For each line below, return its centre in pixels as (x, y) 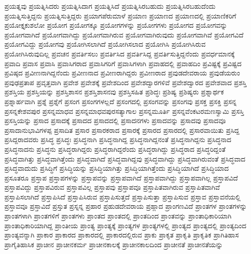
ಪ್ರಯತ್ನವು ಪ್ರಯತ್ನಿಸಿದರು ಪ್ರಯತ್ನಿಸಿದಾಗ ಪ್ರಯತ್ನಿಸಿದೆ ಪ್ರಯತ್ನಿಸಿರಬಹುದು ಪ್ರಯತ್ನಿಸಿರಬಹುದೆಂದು (110, 6)
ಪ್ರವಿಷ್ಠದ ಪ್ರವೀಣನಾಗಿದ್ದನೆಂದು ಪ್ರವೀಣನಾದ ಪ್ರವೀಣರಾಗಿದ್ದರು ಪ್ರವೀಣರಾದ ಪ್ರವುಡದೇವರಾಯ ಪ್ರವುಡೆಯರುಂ (122, 73)
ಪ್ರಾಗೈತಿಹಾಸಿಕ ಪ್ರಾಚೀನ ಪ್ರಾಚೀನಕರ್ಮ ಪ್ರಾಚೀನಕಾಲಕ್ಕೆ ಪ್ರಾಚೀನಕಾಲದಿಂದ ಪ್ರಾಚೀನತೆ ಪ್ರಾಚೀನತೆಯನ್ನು (114, 244)
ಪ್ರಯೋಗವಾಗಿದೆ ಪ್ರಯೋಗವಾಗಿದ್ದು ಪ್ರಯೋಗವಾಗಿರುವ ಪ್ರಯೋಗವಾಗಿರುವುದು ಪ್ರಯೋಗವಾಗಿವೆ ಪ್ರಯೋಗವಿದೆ (124, 34)
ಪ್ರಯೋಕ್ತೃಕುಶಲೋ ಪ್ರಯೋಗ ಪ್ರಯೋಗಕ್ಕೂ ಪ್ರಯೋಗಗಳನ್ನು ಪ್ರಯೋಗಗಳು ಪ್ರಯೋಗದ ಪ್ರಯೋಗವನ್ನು (116, 25)
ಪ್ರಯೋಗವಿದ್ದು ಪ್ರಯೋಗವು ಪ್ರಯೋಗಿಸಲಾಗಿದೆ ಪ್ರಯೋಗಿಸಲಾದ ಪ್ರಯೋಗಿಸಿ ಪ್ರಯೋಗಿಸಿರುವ (105, 44)
